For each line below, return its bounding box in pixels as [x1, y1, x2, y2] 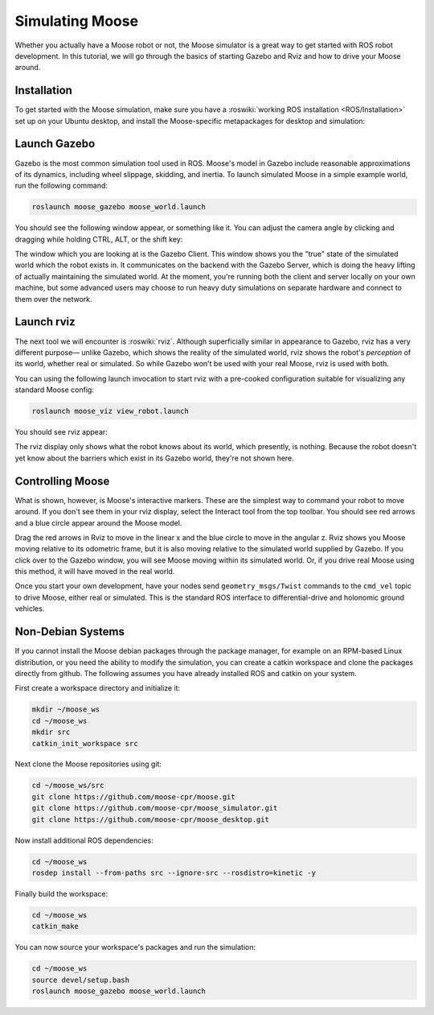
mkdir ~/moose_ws [31, 705, 100, 714]
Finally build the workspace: [14, 889, 108, 898]
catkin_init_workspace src [31, 739, 138, 748]
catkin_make [31, 922, 80, 931]
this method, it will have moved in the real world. [14, 567, 175, 576]
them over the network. [14, 294, 92, 303]
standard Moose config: [14, 385, 94, 394]
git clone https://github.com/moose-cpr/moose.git [31, 792, 236, 801]
